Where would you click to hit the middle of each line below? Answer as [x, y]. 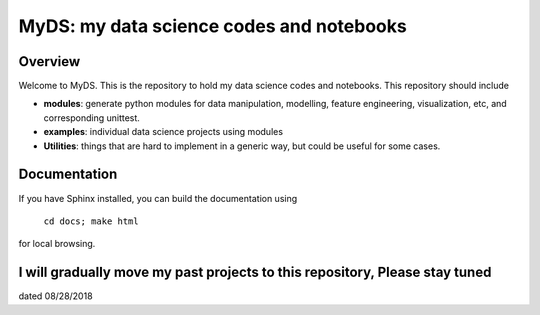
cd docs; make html [91, 221]
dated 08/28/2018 [56, 296]
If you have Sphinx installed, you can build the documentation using [158, 198]
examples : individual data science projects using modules [163, 132]
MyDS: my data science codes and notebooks [212, 26]
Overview [49, 61]
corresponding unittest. [91, 117]
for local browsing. [57, 244]
